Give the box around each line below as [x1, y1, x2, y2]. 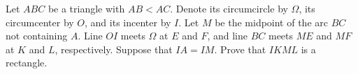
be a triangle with [48, 1, 125, 15]
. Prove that [214, 41, 266, 56]
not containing [6, 28, 68, 43]
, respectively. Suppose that [55, 41, 173, 56]
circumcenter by [6, 15, 74, 29]
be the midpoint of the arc [215, 15, 328, 29]
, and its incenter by [85, 15, 171, 29]
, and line [207, 28, 248, 43]
